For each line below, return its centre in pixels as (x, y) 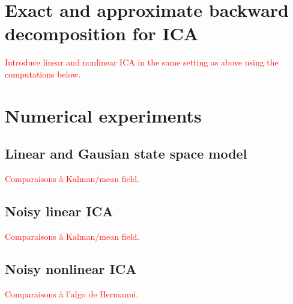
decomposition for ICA (102, 33)
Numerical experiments (103, 115)
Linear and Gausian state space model (126, 154)
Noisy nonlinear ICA (71, 268)
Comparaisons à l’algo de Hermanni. (72, 293)
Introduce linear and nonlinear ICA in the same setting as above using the (142, 62)
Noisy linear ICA (59, 211)
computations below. (43, 74)
